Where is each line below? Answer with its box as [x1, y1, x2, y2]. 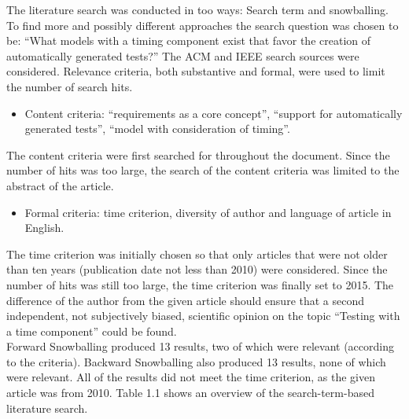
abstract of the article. [6, 177, 114, 193]
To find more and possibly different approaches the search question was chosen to [6, 17, 399, 33]
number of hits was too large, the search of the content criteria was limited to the [6, 162, 400, 178]
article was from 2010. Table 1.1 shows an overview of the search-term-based [6, 384, 374, 401]
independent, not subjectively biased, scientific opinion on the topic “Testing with [6, 307, 400, 324]
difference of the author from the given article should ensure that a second [6, 292, 365, 308]
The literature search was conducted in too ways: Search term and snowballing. [6, 2, 389, 17]
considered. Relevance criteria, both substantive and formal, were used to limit [6, 63, 385, 79]
